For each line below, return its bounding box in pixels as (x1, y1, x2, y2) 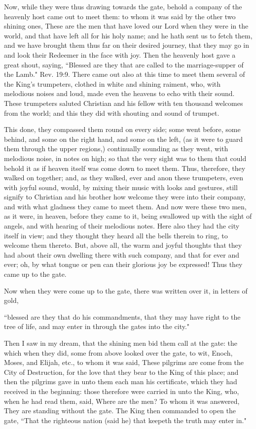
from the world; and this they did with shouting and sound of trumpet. (4, 107, 219, 118)
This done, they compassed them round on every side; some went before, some (4, 124, 241, 134)
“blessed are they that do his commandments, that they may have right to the (4, 311, 241, 322)
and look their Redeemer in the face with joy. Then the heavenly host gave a (4, 49, 236, 60)
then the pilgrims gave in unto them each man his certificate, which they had (4, 376, 237, 387)
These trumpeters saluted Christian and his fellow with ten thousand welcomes (4, 98, 243, 108)
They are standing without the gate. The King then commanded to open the (4, 405, 236, 416)
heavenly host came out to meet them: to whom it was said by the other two (4, 11, 236, 21)
